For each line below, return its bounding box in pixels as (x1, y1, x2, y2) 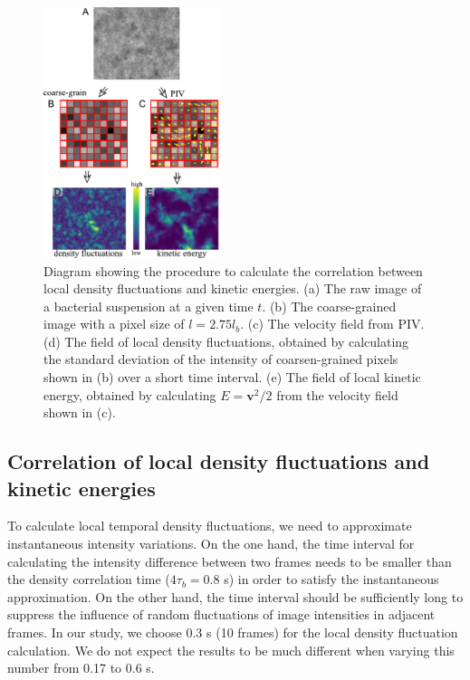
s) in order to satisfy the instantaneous (224, 570, 439, 589)
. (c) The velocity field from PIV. (240, 314, 425, 333)
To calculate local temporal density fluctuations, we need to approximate (7, 516, 412, 535)
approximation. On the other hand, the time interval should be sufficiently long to (7, 587, 464, 606)
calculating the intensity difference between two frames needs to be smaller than (7, 551, 452, 570)
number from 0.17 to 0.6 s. (7, 658, 155, 677)
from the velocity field (276, 385, 398, 404)
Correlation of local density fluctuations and (7, 447, 430, 475)
